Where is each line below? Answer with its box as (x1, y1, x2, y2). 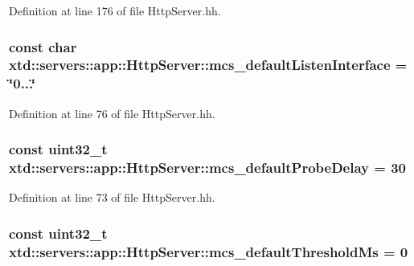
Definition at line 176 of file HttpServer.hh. (9, 2, 221, 18)
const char (9, 36, 77, 56)
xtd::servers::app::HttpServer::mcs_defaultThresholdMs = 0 (9, 241, 408, 261)
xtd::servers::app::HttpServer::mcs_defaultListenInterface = (9, 55, 408, 75)
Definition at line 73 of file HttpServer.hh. (9, 189, 215, 206)
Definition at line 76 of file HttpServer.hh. (9, 104, 215, 121)
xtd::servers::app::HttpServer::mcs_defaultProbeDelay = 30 (9, 158, 406, 178)
